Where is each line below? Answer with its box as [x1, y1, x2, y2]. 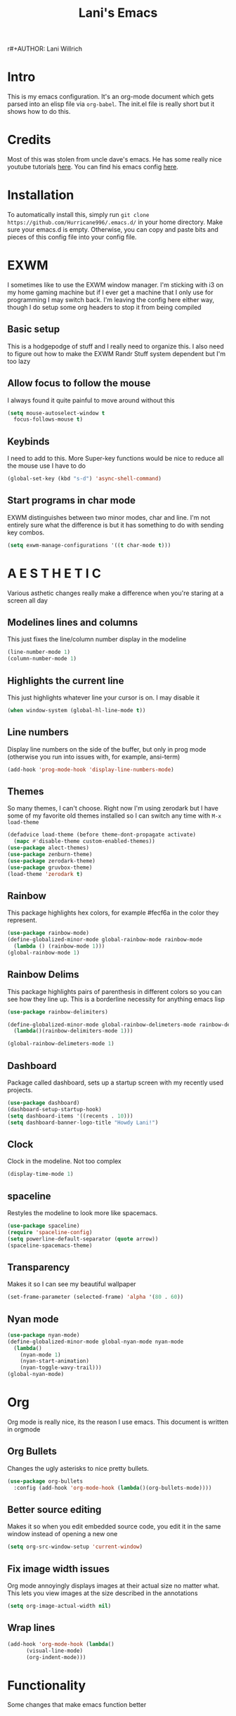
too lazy [7, 357, 31, 365]
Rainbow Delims [7, 969, 79, 981]
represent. [7, 916, 37, 924]
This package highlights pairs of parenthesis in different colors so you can [7, 987, 223, 995]
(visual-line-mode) [25, 1647, 83, 1654]
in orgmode [7, 1425, 41, 1434]
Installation [7, 188, 74, 203]
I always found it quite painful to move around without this [7, 395, 175, 405]
